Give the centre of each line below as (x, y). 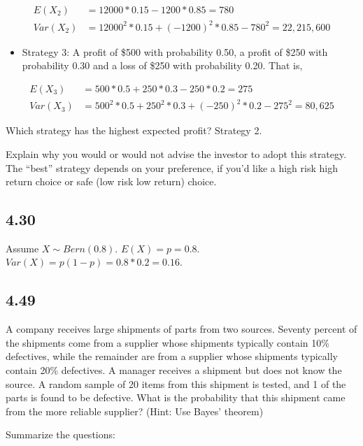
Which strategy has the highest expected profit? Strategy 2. (134, 130)
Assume (22, 248)
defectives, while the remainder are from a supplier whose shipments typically (172, 356)
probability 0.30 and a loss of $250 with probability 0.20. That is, (162, 65)
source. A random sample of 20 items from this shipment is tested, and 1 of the (176, 383)
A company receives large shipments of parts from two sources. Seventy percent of (181, 329)
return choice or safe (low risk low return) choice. (111, 181)
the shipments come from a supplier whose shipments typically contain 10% (168, 342)
